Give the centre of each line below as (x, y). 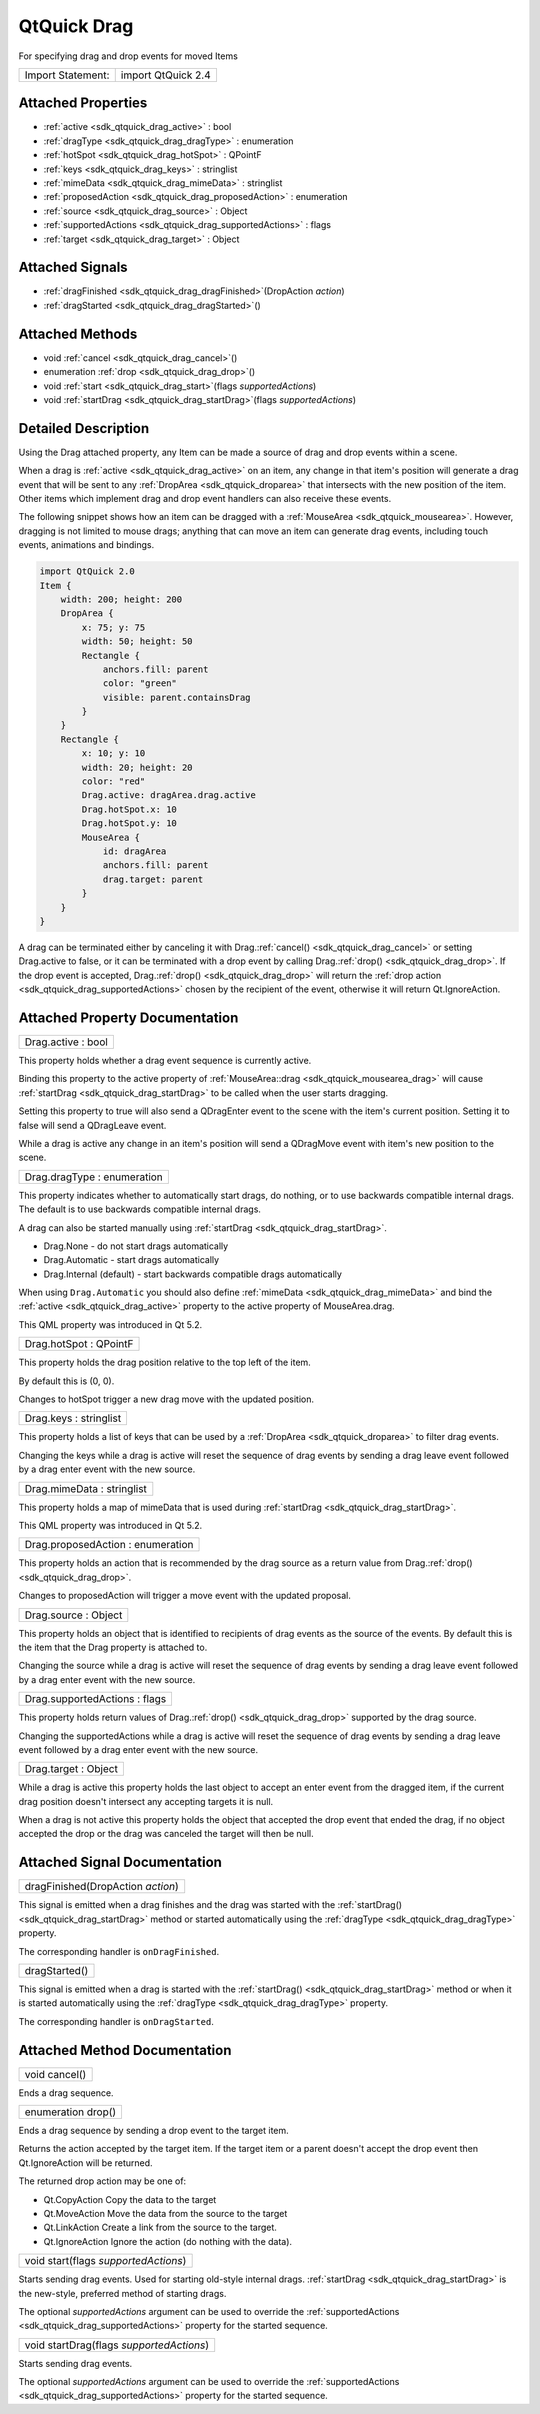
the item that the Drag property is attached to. (113, 1647)
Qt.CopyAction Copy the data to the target (130, 2199)
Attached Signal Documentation (120, 1862)
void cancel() (55, 2074)
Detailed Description (84, 428)
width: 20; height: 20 (137, 767)
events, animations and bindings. (86, 545)
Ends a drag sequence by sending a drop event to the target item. (153, 2131)
